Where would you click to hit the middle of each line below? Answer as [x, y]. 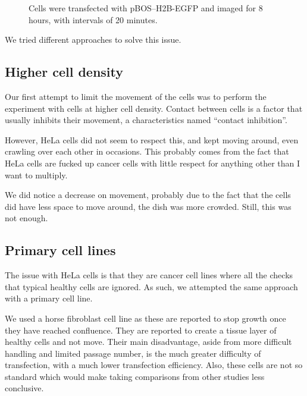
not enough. [26, 218]
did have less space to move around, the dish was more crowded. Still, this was [148, 206]
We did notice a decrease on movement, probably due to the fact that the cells [148, 195]
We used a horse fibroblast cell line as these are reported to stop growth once [145, 318]
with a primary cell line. [49, 298]
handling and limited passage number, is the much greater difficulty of [133, 353]
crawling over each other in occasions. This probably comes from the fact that [147, 151]
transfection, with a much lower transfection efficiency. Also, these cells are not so [154, 365]
